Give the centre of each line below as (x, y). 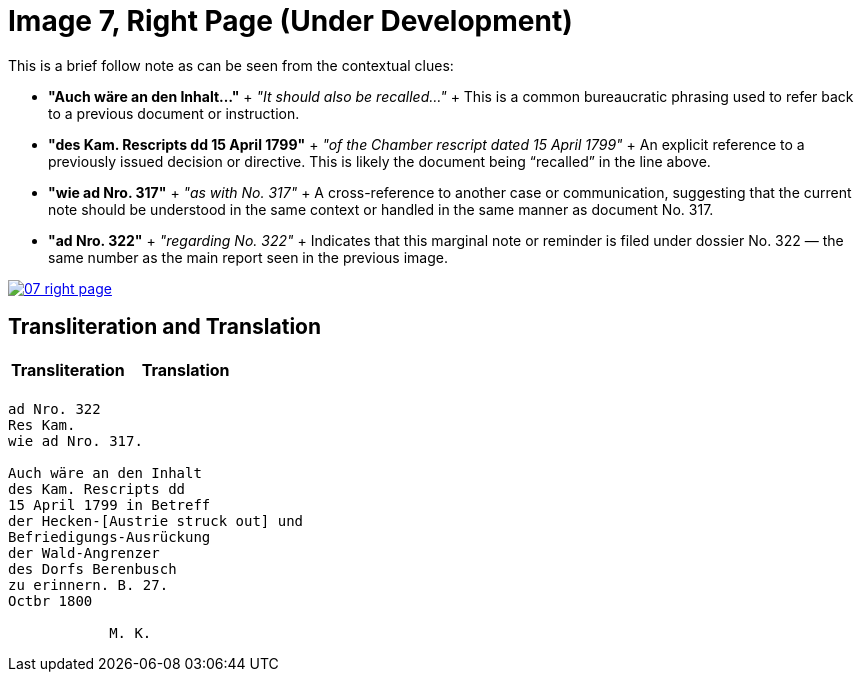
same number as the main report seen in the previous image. (248, 257)
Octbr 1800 (50, 600)
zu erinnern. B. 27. (88, 584)
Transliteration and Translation (165, 327)
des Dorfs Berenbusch (92, 568)
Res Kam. (42, 424)
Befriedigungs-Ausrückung (109, 536)
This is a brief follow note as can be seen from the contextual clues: (231, 65)
